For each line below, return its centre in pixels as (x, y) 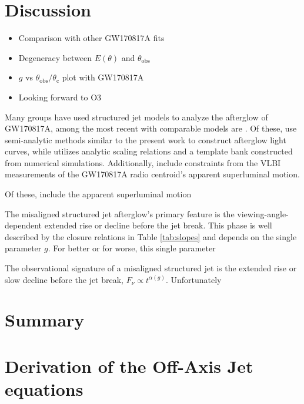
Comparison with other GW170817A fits (91, 38)
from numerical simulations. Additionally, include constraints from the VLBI (143, 162)
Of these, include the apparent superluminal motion (98, 194)
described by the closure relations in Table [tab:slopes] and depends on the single (151, 236)
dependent (24, 225)
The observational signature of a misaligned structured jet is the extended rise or (151, 268)
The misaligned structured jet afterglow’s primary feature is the (120, 213)
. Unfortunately (193, 279)
